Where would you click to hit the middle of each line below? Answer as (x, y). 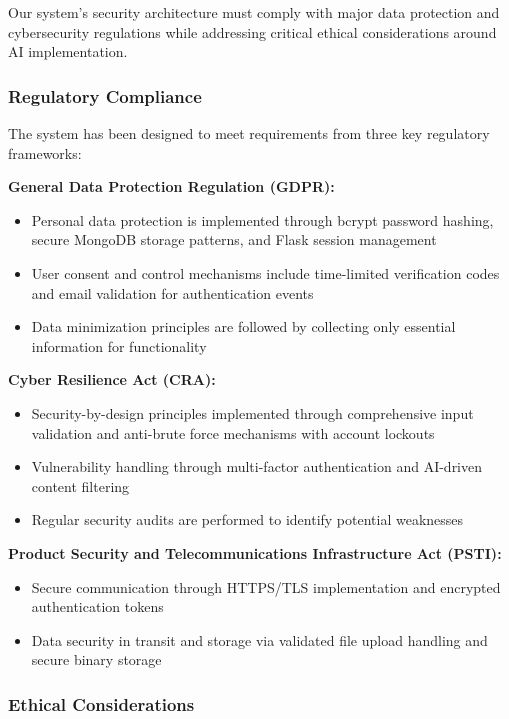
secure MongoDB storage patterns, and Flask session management (234, 239)
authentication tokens (97, 606)
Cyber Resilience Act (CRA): (112, 379)
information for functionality (119, 345)
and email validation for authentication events (172, 292)
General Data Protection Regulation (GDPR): (171, 186)
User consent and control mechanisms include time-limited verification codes (265, 272)
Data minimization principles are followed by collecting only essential (243, 326)
